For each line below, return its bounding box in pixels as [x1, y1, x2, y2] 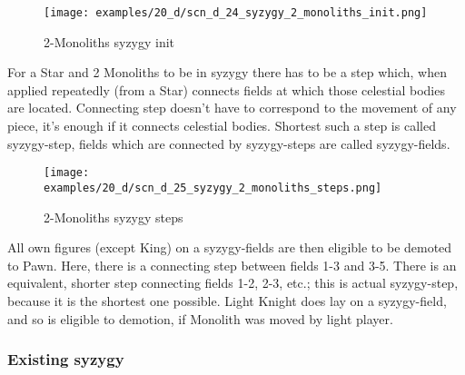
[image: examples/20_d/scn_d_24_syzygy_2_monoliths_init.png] [44, 6, 428, 19]
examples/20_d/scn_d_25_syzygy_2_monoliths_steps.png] [44, 181, 382, 194]
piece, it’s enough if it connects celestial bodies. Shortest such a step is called [7, 116, 436, 135]
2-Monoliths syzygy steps [44, 207, 183, 226]
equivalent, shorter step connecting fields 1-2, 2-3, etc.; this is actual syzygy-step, [7, 273, 459, 292]
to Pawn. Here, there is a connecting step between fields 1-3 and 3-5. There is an [7, 255, 457, 274]
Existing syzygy [7, 348, 124, 370]
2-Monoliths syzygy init [44, 32, 175, 51]
